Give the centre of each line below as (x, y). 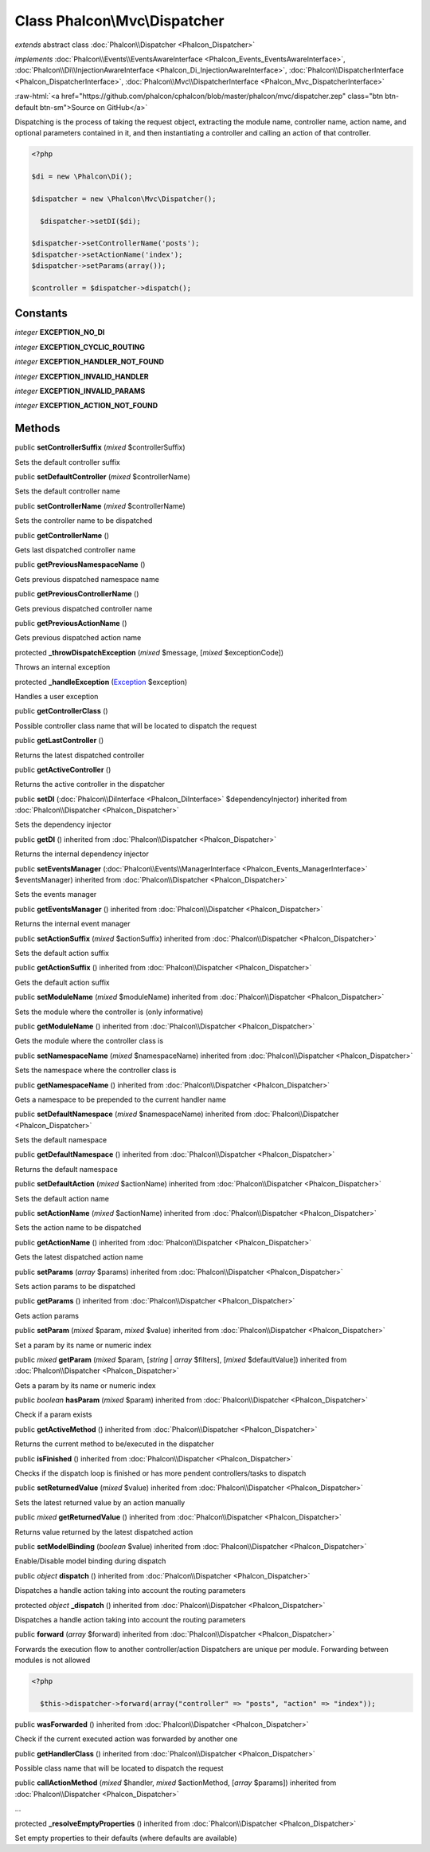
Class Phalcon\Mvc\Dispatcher (119, 21)
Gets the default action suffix (63, 982)
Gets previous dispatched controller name (84, 608)
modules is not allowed (53, 1660)
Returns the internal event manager (72, 924)
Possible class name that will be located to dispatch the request (119, 1768)
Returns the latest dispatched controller (80, 755)
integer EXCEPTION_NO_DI (60, 332)
